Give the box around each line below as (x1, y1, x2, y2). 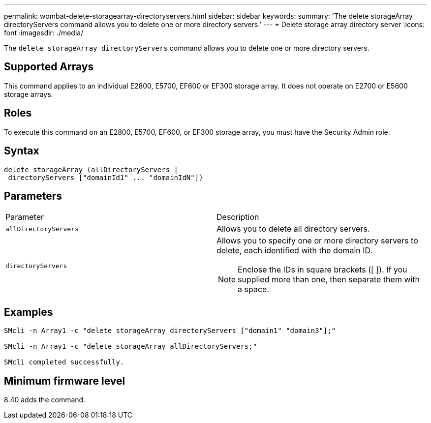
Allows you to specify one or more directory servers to (216, 236, 418, 246)
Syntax (4, 145, 39, 157)
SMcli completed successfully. (4, 358, 124, 366)
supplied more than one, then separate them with (238, 274, 420, 285)
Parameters (4, 189, 62, 202)
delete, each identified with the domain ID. (216, 245, 373, 256)
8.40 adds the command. (4, 395, 86, 404)
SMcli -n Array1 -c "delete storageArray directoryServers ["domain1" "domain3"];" (4, 327, 336, 335)
